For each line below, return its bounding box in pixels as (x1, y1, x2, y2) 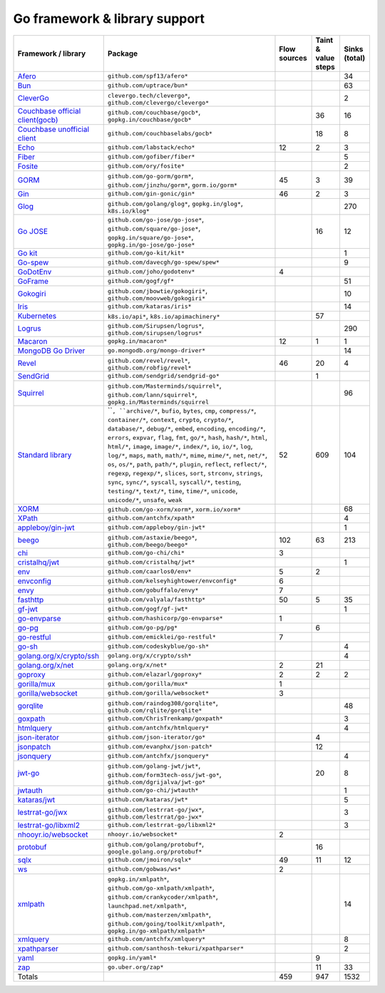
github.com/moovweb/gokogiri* (107, 294, 206, 302)
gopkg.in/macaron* (107, 337, 168, 345)
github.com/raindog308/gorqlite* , (107, 697, 219, 707)
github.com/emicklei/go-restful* (107, 633, 217, 641)
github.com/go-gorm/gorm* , (107, 170, 194, 180)
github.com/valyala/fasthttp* (107, 596, 206, 604)
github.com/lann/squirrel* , (107, 389, 197, 399)
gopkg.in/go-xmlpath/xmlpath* (107, 927, 206, 935)
